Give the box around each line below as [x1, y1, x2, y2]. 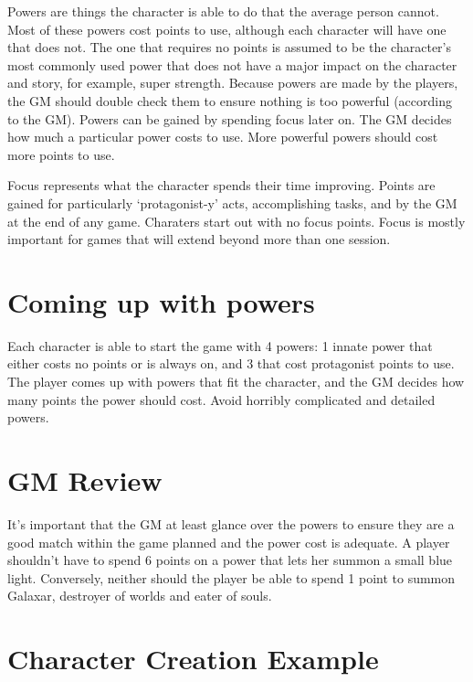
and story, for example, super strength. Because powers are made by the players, [7, 73, 458, 92]
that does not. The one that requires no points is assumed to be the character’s [7, 37, 451, 57]
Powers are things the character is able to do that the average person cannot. [7, 2, 439, 20]
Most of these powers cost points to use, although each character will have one [7, 19, 447, 38]
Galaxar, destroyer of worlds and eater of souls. [7, 586, 272, 605]
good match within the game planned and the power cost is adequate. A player [7, 532, 450, 551]
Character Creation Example [7, 640, 379, 677]
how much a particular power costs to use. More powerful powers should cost [7, 127, 438, 146]
